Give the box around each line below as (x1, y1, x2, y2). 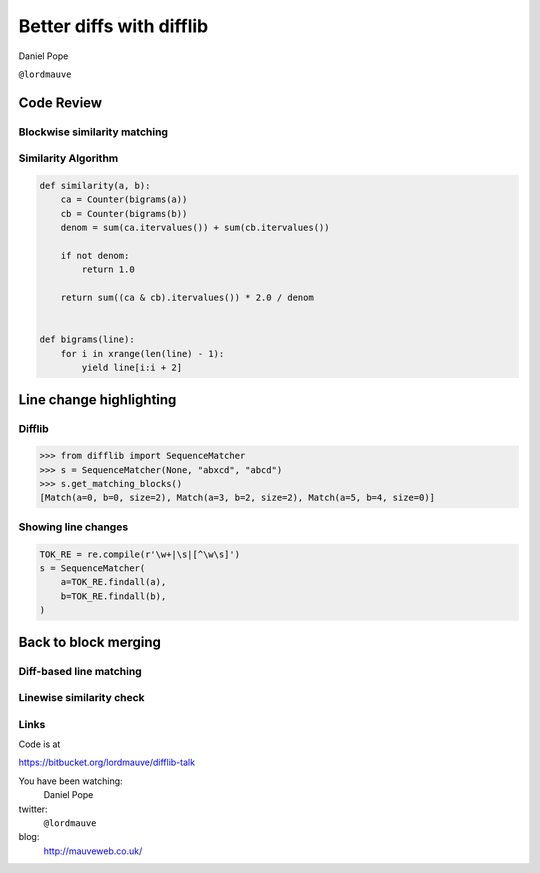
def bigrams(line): (39, 334, 135, 345)
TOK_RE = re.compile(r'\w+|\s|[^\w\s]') (39, 548, 240, 560)
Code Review (18, 94, 103, 111)
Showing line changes (18, 520, 129, 534)
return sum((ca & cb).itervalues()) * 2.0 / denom (60, 292, 314, 304)
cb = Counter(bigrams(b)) (60, 208, 188, 219)
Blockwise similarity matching (18, 125, 169, 139)
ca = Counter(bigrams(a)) (60, 194, 188, 205)
